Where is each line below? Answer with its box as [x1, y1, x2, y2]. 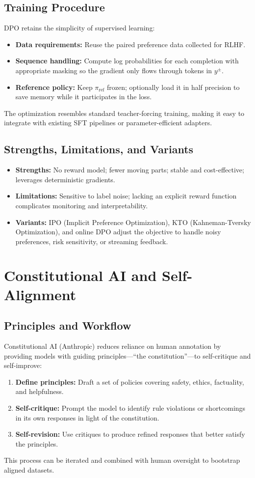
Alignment [4, 284, 76, 304]
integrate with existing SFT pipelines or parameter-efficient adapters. [4, 117, 212, 128]
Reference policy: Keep [15, 82, 93, 92]
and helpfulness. [15, 386, 64, 396]
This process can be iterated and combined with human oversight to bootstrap [4, 455, 240, 465]
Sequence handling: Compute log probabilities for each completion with [15, 56, 239, 66]
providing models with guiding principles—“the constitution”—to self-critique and [4, 350, 251, 361]
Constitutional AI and [4, 265, 157, 285]
